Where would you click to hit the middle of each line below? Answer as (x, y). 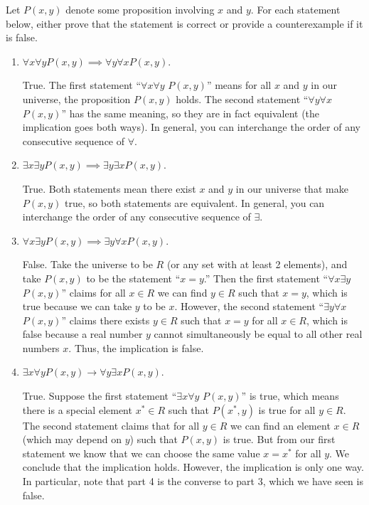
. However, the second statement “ (249, 306)
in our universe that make (292, 188)
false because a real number (82, 334)
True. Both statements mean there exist (109, 188)
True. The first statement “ (82, 85)
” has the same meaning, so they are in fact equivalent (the (191, 113)
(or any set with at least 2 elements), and (257, 264)
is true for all (287, 409)
